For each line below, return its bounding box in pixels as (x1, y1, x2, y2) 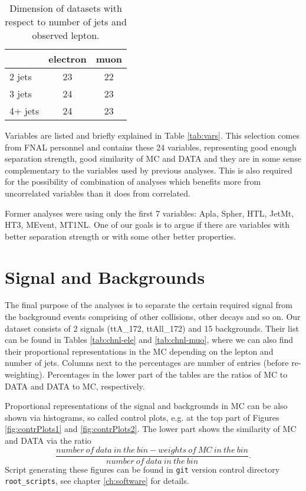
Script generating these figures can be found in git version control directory (5, 463, 280, 475)
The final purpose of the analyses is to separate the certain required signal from (5, 299, 292, 311)
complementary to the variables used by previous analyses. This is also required (5, 163, 292, 176)
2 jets (9, 70, 32, 83)
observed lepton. (32, 28, 100, 42)
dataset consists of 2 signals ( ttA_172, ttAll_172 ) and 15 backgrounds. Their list (5, 322, 299, 334)
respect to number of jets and (5, 15, 127, 28)
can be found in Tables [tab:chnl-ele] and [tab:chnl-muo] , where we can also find (5, 333, 294, 346)
